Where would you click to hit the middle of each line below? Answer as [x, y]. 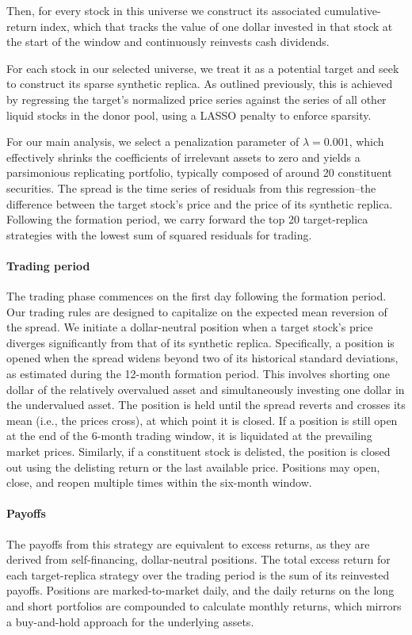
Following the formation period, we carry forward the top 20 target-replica [187, 219]
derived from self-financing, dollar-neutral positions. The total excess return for [198, 559]
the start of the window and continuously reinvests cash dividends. [168, 42]
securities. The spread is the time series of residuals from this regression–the [191, 187]
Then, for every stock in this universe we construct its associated [164, 10]
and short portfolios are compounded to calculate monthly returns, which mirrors [204, 606]
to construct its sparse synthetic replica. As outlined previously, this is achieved [200, 84]
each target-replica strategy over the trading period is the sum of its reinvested [198, 574]
